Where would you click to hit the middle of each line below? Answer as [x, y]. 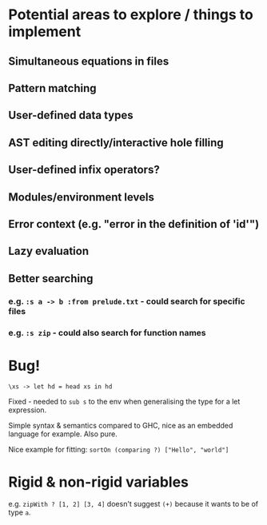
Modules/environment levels [81, 197]
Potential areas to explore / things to [131, 15]
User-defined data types [71, 115]
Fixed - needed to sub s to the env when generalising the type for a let [124, 402]
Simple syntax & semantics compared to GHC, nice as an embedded [121, 426]
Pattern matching [53, 88]
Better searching [51, 278]
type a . [20, 512]
